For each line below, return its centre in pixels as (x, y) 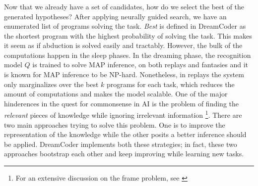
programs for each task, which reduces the (171, 84)
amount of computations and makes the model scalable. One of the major (116, 94)
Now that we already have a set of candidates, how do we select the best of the (124, 6)
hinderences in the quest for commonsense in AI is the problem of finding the (121, 103)
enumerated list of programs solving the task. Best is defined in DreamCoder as (125, 26)
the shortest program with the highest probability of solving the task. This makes (128, 35)
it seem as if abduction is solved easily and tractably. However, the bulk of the (123, 45)
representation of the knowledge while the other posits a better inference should (125, 134)
